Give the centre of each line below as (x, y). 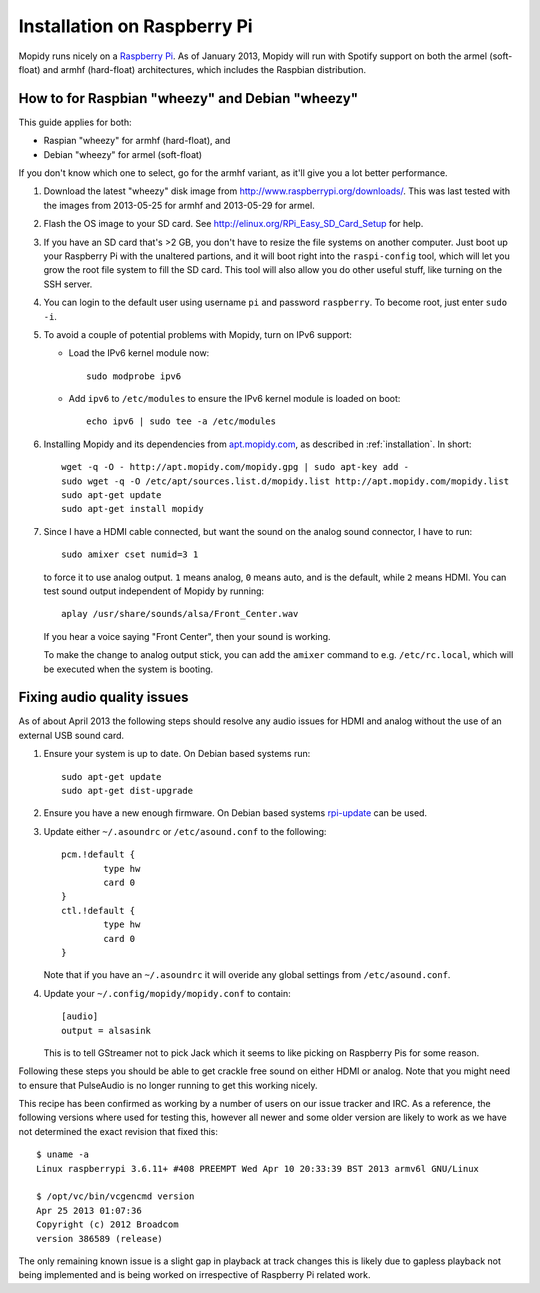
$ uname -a (63, 1154)
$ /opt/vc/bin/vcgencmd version (115, 1196)
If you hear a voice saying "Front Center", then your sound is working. (187, 636)
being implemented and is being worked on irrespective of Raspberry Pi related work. (194, 1275)
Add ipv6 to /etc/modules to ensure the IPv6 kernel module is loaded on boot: (234, 399)
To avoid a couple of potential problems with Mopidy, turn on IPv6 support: (197, 334)
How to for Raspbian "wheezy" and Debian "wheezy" (188, 98)
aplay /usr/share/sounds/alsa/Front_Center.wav (180, 614)
